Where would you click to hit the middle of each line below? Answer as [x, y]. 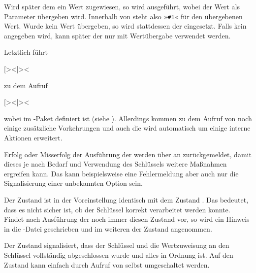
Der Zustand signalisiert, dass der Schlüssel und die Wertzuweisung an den [117, 245]
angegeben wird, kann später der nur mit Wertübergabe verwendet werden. [117, 35]
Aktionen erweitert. [33, 137]
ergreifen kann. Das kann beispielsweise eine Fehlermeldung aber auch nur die [121, 173]
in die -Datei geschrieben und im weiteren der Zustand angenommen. [108, 228]
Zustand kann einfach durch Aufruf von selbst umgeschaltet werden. [107, 264]
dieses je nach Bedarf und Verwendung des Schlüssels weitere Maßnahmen [115, 164]
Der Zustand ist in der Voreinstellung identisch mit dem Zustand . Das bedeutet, [126, 199]
